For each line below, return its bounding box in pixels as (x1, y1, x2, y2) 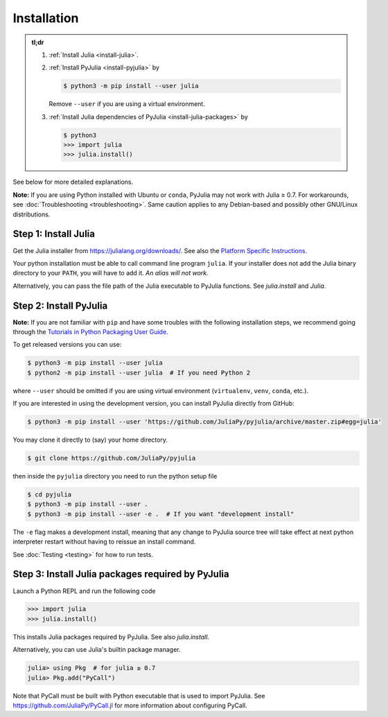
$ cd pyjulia (27, 491, 72, 499)
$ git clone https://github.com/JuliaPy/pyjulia (27, 454, 196, 463)
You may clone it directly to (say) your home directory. (12, 435, 168, 444)
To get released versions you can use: (12, 340, 122, 349)
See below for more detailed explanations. (12, 178, 134, 187)
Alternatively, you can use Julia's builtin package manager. (12, 646, 181, 654)
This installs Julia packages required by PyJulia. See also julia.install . (12, 632, 210, 641)
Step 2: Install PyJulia (12, 300, 108, 311)
